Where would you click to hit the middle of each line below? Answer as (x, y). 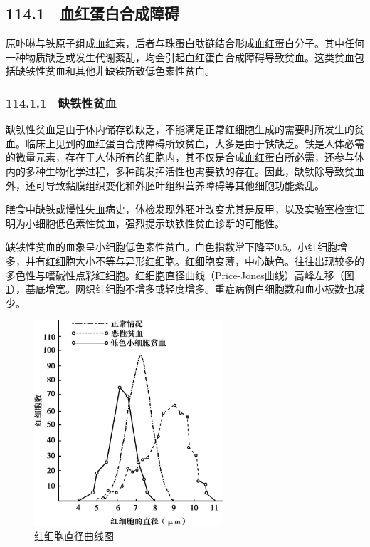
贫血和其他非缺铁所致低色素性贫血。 (130, 71)
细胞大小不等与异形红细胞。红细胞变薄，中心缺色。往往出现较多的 (210, 260)
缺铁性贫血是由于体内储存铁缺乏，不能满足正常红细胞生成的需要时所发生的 (180, 129)
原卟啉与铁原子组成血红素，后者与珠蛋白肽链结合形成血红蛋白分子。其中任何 (185, 43)
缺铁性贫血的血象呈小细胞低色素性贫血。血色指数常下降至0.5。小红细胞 (171, 247)
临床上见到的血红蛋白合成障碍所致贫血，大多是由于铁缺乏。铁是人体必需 (195, 143)
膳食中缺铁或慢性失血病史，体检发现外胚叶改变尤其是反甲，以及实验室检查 (180, 209)
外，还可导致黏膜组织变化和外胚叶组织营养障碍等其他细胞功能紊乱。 (165, 185)
